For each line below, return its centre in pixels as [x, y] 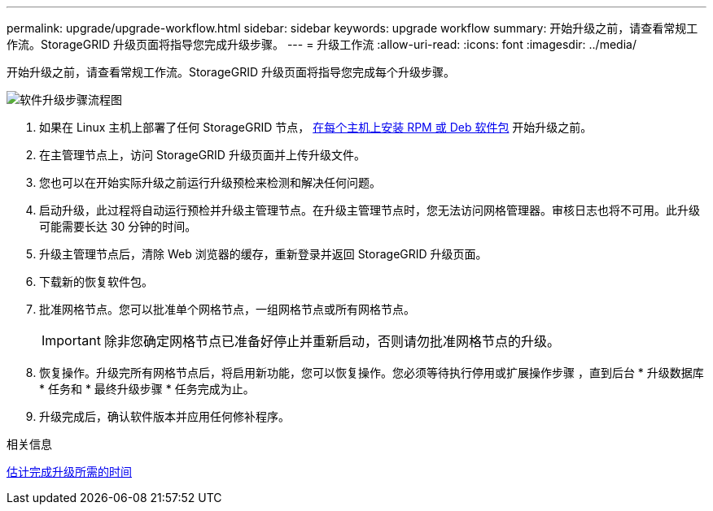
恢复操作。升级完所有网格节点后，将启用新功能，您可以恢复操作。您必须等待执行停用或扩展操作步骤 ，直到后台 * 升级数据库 [372, 372]
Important [71, 340]
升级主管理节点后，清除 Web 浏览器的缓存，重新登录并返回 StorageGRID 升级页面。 [263, 254]
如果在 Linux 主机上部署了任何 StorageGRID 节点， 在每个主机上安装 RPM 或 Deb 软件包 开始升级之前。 [316, 127]
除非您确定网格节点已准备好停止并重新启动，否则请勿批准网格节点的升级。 [332, 341]
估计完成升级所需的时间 [69, 472]
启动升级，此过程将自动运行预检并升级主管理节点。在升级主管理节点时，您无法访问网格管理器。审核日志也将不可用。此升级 [370, 210]
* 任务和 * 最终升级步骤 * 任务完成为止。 [147, 389]
